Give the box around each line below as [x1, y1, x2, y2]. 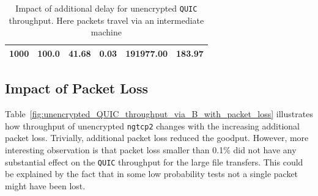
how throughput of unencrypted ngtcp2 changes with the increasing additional [5, 119, 300, 132]
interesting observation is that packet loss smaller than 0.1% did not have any [5, 143, 297, 156]
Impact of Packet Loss [5, 79, 148, 98]
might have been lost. [5, 179, 86, 192]
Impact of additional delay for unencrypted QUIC [15, 2, 198, 14]
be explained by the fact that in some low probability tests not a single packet [5, 167, 298, 180]
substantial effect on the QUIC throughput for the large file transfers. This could [5, 155, 303, 168]
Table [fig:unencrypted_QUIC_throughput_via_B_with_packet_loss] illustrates [5, 107, 313, 120]
